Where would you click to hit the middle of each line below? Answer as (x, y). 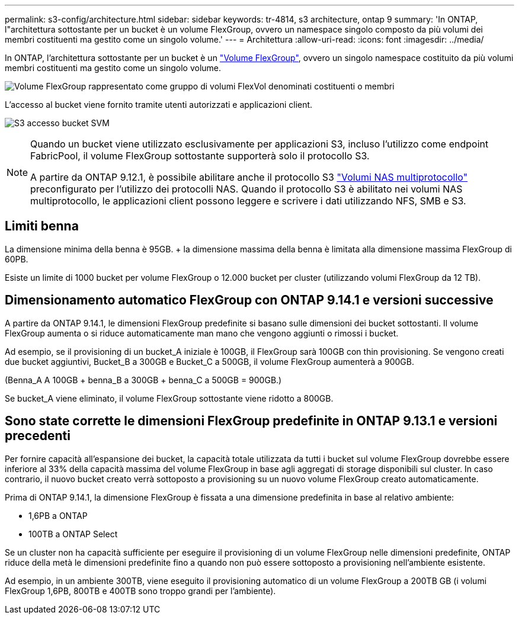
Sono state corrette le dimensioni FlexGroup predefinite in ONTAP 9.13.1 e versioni (251, 421)
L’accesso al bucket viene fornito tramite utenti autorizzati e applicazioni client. (159, 105)
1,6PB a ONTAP (58, 515)
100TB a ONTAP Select (73, 534)
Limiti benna (42, 226)
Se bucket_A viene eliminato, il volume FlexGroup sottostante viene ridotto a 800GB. (169, 398)
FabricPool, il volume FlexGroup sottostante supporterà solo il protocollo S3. (200, 156)
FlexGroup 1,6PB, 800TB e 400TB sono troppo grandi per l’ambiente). (140, 591)
